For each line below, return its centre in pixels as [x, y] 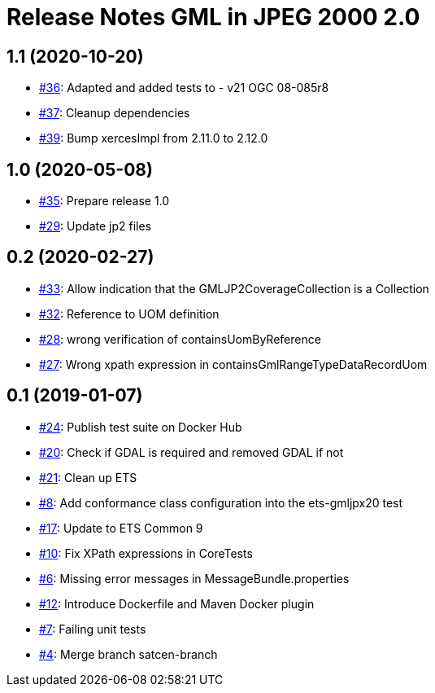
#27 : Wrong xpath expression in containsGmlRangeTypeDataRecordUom [233, 364]
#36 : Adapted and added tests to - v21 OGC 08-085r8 [184, 88]
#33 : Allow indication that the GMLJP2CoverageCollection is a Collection [234, 288]
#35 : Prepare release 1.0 [104, 201]
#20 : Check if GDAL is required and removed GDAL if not [191, 452]
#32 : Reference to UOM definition [129, 314]
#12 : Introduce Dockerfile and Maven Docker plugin [177, 603]
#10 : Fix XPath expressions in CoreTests [146, 553]
